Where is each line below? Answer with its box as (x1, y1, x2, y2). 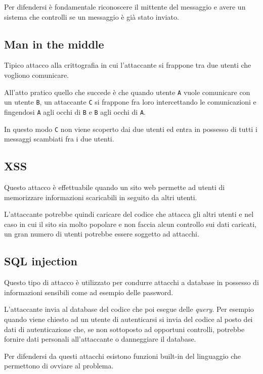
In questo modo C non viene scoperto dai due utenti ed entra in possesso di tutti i (4, 123, 257, 134)
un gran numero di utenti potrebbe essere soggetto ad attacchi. (4, 228, 199, 239)
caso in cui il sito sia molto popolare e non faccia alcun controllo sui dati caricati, (4, 218, 256, 229)
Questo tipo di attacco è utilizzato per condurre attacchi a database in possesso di (4, 277, 259, 288)
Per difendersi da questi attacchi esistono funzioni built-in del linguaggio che (4, 350, 241, 361)
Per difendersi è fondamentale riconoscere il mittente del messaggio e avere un (4, 2, 246, 12)
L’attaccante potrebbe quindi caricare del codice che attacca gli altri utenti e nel (4, 209, 254, 219)
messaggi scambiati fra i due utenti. (4, 133, 114, 144)
